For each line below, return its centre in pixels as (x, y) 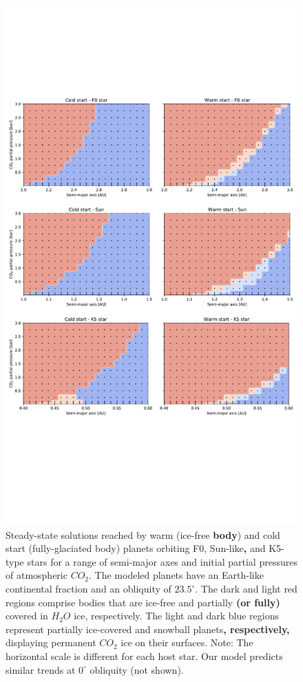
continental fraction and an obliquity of (88, 589)
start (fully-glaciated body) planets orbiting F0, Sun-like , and (136, 548)
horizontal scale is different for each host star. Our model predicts (144, 656)
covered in (27, 616)
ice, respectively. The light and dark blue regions (176, 616)
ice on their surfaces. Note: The (187, 642)
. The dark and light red (246, 589)
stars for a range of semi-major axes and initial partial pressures (162, 561)
